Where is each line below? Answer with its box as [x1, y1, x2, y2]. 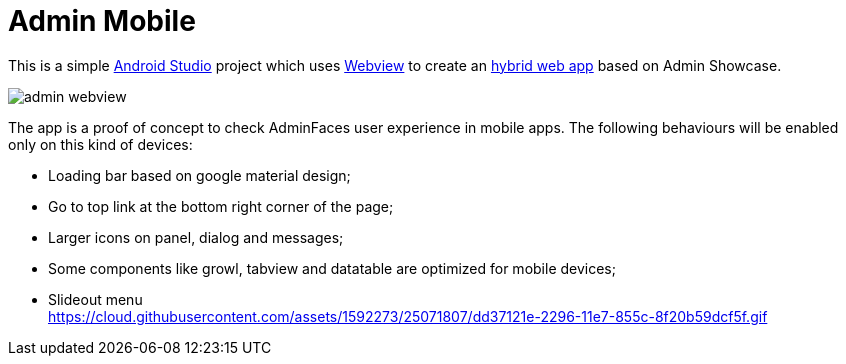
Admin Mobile [8, 4, 196, 38]
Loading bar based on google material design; [48, 166, 351, 184]
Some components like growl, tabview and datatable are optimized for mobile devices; [48, 259, 616, 277]
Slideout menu [48, 290, 143, 308]
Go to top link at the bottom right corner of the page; [48, 197, 394, 215]
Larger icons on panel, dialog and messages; [48, 228, 344, 246]
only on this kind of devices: [8, 135, 193, 153]
